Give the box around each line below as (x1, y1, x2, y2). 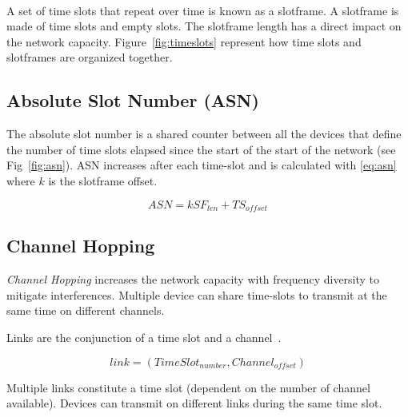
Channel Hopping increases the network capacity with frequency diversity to (6, 271, 380, 288)
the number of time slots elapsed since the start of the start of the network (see (6, 141, 396, 157)
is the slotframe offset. (48, 172, 158, 189)
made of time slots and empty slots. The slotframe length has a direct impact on (6, 18, 402, 34)
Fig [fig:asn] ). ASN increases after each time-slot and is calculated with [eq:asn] (6, 157, 397, 173)
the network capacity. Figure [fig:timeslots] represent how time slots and (6, 33, 362, 50)
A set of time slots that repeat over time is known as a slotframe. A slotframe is (6, 2, 399, 18)
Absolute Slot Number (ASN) (6, 88, 259, 113)
